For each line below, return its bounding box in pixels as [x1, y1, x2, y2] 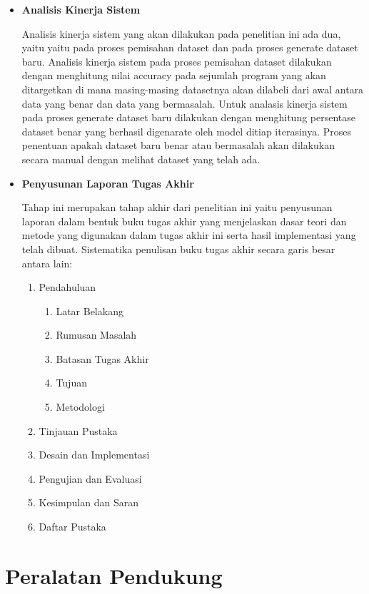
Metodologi [56, 399, 105, 414]
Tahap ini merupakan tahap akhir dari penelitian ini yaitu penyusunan [21, 200, 333, 215]
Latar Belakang [56, 303, 123, 318]
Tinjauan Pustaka [39, 423, 118, 438]
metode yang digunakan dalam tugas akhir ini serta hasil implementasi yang [21, 227, 356, 242]
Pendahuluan [39, 280, 96, 295]
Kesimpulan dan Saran [39, 495, 138, 510]
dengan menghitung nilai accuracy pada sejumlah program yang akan [21, 68, 326, 83]
